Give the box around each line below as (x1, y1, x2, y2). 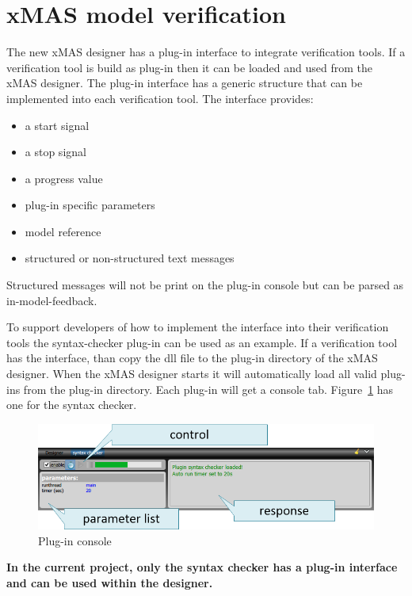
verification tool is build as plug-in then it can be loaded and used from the (6, 59, 372, 75)
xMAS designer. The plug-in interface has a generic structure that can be (6, 74, 363, 91)
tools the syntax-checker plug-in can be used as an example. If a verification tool (6, 334, 398, 350)
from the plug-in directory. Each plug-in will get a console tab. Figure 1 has (23, 380, 394, 397)
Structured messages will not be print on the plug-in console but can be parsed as (6, 277, 404, 293)
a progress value (25, 170, 103, 186)
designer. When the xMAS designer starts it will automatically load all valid (6, 365, 377, 382)
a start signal (25, 117, 90, 133)
